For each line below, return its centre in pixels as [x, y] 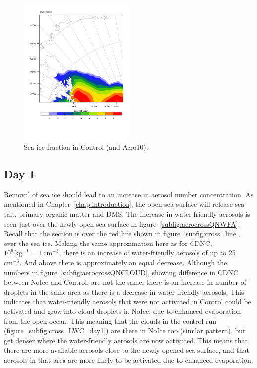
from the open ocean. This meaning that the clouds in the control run [110, 321]
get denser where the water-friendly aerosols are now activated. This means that [126, 340]
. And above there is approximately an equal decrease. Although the [123, 262]
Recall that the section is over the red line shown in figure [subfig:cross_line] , [122, 233]
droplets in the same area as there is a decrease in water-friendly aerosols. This [124, 291]
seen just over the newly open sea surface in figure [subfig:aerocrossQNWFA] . [122, 223]
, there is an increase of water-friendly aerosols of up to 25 [147, 253]
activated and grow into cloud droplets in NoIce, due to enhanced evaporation [123, 311]
